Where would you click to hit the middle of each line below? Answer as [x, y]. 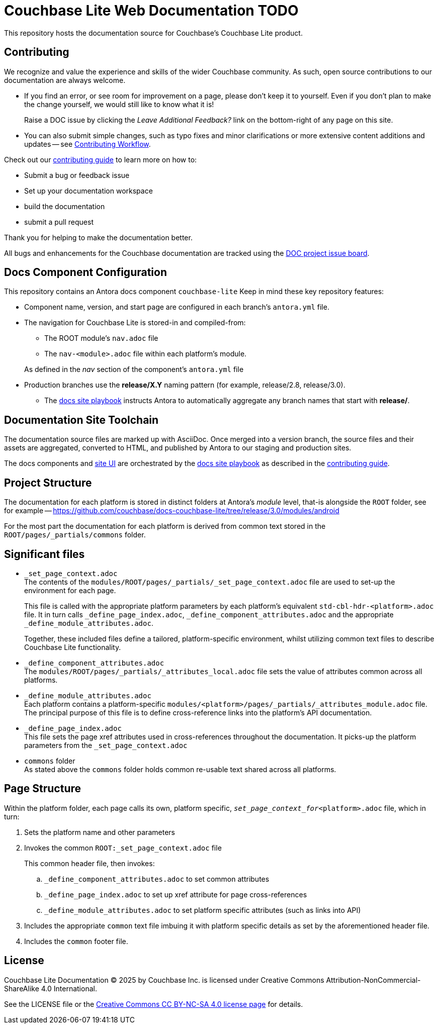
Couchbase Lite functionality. [73, 647]
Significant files [45, 554]
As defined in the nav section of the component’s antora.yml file [134, 369]
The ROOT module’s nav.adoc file [101, 338]
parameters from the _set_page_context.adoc [106, 745]
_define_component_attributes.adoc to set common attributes [157, 879]
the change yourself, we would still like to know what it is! [119, 104]
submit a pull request [59, 222]
